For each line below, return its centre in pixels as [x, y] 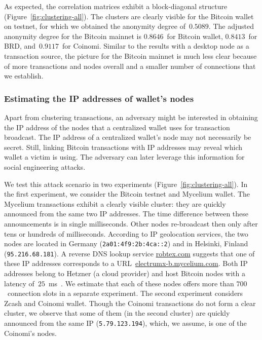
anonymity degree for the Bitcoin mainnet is [73, 36]
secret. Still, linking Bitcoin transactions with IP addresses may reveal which [123, 147]
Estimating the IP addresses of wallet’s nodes [99, 98]
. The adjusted [231, 26]
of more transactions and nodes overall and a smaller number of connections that [130, 66]
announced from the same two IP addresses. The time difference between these [126, 214]
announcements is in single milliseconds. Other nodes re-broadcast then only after [131, 223]
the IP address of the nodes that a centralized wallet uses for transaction [117, 127]
